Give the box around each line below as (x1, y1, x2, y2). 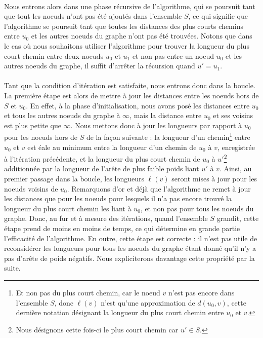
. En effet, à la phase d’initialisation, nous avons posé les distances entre (26, 100, 250, 110)
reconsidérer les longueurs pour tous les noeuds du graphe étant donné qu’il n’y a (4, 243, 256, 253)
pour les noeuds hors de (4, 131, 77, 142)
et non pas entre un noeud (132, 50, 214, 61)
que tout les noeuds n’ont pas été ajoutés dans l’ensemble (4, 11, 182, 21)
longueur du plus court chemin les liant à (4, 203, 131, 213)
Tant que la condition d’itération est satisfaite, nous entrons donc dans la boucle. (4, 80, 255, 91)
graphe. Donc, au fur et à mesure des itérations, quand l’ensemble (4, 213, 208, 223)
